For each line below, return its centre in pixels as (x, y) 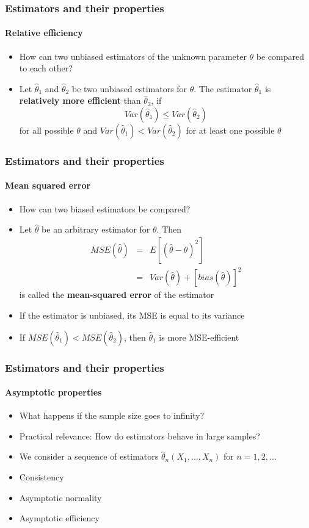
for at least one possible (230, 130)
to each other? (46, 68)
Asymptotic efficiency (59, 518)
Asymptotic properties (53, 392)
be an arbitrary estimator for (96, 229)
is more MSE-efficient (199, 337)
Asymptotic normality (60, 497)
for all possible (46, 130)
